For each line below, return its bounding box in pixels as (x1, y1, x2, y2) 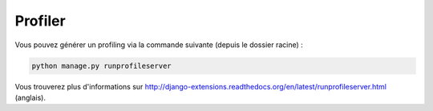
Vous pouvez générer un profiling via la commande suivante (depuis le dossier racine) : (14, 40, 304, 50)
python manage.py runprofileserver (31, 61, 172, 70)
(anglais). (14, 93, 46, 102)
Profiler (14, 12, 66, 30)
